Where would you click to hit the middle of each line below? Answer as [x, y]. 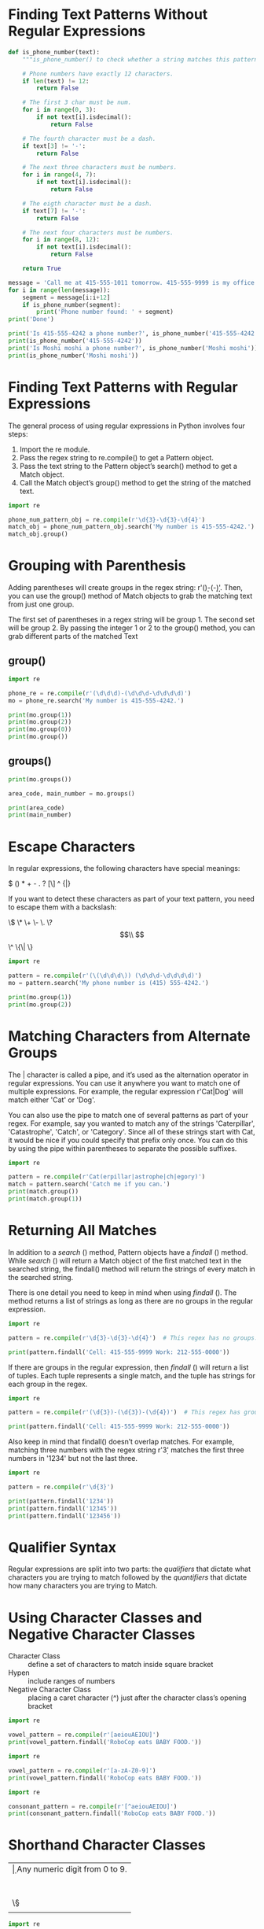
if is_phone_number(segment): [72, 304]
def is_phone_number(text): [54, 52]
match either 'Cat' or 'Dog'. [52, 1100]
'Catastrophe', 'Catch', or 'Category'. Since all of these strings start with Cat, [132, 1131]
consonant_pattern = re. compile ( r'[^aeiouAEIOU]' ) [93, 1806]
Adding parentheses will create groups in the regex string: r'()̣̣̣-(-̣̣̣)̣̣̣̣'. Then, [126, 588]
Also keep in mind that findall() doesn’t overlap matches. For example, [121, 1442]
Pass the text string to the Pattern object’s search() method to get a [128, 466]
